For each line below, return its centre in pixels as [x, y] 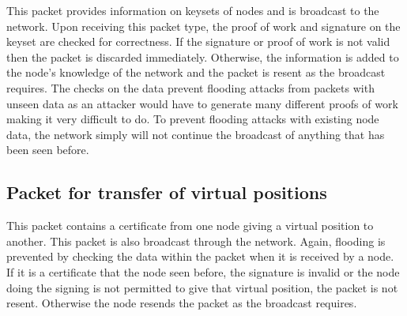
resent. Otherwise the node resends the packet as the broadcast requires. [182, 303]
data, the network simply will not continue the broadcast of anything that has [196, 134]
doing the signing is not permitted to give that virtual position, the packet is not [202, 287]
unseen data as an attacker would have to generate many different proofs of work [202, 103]
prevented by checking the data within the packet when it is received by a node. [200, 256]
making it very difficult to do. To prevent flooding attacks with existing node [193, 119]
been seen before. [48, 150]
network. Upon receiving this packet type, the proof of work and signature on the [203, 26]
